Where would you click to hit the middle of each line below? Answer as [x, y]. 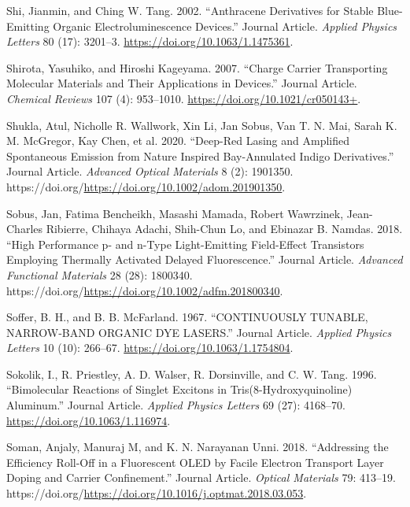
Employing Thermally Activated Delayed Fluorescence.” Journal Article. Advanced [205, 259]
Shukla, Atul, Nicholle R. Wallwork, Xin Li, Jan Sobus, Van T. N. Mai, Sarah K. [202, 125]
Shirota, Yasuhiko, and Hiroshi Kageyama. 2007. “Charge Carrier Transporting [197, 67]
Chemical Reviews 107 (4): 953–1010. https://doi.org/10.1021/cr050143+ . [184, 98]
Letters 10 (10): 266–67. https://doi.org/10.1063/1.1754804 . [150, 348]
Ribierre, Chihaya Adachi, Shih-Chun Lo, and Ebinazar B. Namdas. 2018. [224, 229]
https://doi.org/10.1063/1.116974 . [89, 420]
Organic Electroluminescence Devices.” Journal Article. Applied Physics [225, 26]
